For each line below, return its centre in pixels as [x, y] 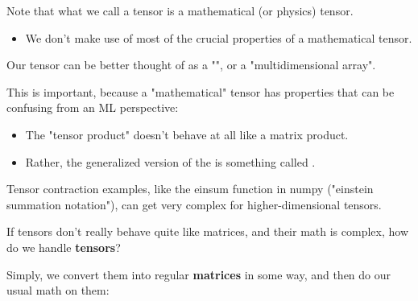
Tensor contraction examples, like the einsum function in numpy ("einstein [190, 189]
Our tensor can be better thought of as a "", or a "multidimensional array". [191, 65]
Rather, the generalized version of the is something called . [170, 161]
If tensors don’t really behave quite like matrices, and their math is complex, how [207, 231]
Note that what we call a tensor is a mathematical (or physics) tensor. [180, 10]
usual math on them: [58, 290]
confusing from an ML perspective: [93, 107]
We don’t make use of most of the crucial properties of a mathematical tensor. [219, 37]
